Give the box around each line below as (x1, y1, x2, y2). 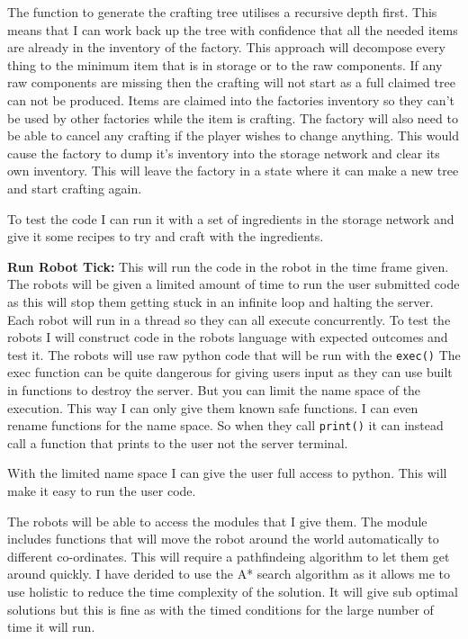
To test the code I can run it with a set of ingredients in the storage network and (7, 209, 454, 228)
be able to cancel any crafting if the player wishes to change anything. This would (7, 126, 459, 145)
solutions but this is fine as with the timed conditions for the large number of (7, 599, 434, 618)
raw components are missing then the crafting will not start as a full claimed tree (7, 73, 455, 92)
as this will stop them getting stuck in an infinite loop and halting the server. (7, 292, 434, 310)
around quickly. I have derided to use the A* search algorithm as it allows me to (7, 564, 450, 583)
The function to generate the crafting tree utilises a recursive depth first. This (7, 3, 437, 21)
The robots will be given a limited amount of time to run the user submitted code (7, 274, 460, 293)
